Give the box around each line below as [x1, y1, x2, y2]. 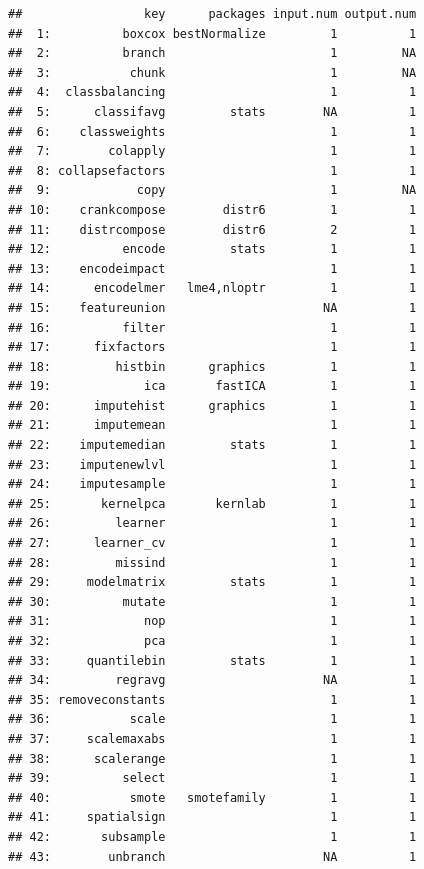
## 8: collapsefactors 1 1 [8, 163, 417, 178]
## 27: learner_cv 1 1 [8, 536, 417, 551]
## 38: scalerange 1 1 [8, 751, 417, 766]
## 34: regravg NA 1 [8, 673, 417, 688]
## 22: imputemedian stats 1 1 [8, 438, 417, 453]
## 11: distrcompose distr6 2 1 [8, 222, 417, 237]
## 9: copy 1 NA [8, 183, 417, 198]
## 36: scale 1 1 [8, 712, 417, 727]
